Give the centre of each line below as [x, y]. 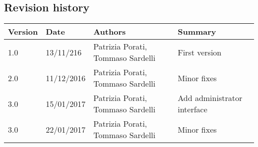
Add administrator [210, 98]
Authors [110, 32]
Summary [197, 32]
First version [200, 52]
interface [193, 109]
